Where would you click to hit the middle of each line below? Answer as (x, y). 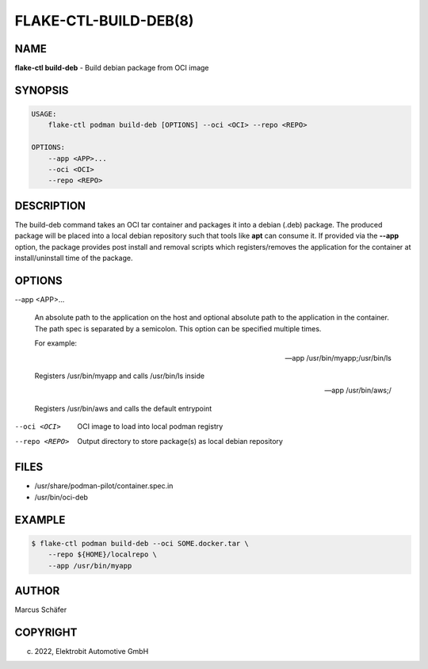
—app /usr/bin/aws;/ (358, 390)
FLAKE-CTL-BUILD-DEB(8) (104, 21)
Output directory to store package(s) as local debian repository (180, 441)
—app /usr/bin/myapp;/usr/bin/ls (338, 357)
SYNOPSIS (42, 90)
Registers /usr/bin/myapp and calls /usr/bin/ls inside (120, 376)
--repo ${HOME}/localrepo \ (103, 554)
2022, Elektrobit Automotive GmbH (92, 651)
